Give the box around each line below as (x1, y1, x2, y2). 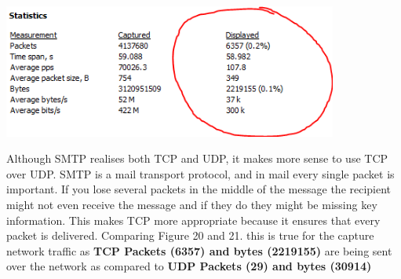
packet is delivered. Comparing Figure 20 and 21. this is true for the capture (6, 227, 374, 244)
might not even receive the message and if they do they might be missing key (6, 196, 377, 212)
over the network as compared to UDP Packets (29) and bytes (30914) (6, 258, 372, 274)
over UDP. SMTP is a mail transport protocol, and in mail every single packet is (6, 165, 395, 182)
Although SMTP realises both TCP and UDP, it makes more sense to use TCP (6, 150, 388, 167)
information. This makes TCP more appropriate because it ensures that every (6, 211, 381, 228)
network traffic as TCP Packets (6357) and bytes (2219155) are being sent (6, 242, 392, 259)
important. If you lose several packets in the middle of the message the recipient (6, 181, 392, 197)
